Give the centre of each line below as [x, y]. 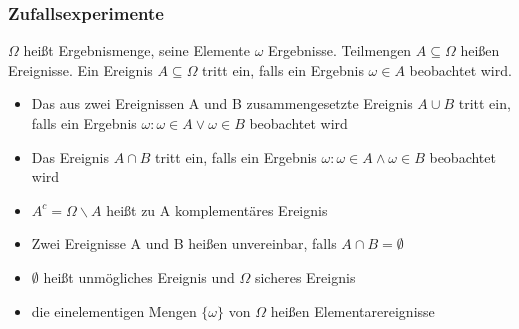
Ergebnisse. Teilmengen [340, 50]
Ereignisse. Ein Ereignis [80, 69]
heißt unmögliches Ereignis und [139, 276]
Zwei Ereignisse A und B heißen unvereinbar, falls [184, 243]
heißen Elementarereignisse [352, 310]
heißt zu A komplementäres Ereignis [217, 209]
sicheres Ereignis [305, 276]
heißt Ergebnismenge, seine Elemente [136, 50]
